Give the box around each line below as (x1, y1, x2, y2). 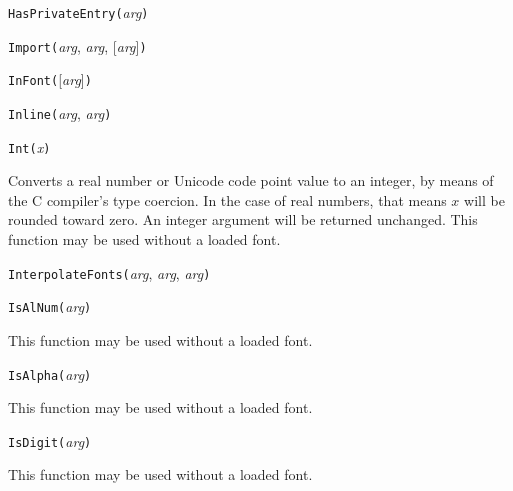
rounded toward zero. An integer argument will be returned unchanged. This (8, 209, 478, 230)
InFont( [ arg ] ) (8, 69, 92, 90)
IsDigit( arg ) (8, 430, 92, 451)
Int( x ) (8, 136, 51, 157)
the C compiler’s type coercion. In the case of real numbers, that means (8, 189, 447, 210)
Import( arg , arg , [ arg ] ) (8, 35, 147, 56)
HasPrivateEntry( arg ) (8, 2, 149, 22)
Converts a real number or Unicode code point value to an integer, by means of (8, 170, 494, 191)
